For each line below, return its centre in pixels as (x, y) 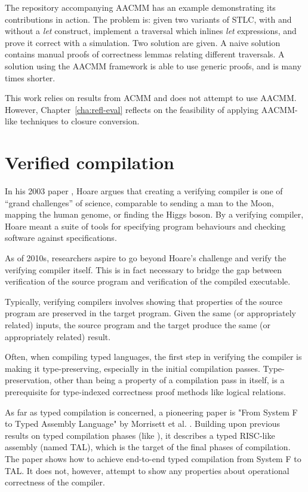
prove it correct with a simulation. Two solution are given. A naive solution (143, 42)
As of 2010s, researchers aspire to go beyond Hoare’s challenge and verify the (146, 258)
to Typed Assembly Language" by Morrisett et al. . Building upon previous (143, 424)
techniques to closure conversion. (80, 121)
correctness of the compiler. (55, 482)
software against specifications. (61, 238)
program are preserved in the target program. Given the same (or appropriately (150, 313)
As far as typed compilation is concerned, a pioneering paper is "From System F (151, 412)
